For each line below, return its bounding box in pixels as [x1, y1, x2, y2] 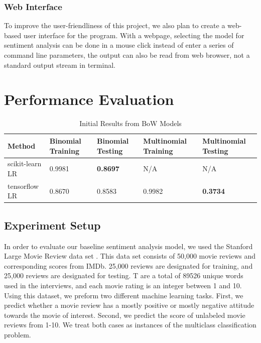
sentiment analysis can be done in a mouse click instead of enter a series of [4, 40, 234, 50]
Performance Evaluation [4, 89, 174, 109]
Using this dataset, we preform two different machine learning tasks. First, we [4, 290, 243, 300]
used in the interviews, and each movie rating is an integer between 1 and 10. [4, 280, 242, 291]
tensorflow [8, 180, 39, 191]
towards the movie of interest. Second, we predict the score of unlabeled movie [4, 309, 245, 320]
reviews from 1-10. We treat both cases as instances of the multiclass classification [4, 319, 256, 330]
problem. [4, 329, 31, 340]
